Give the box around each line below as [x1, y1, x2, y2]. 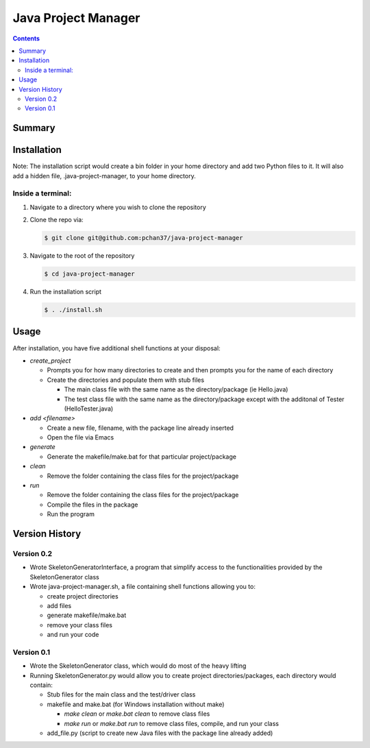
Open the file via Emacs [47, 433, 114, 442]
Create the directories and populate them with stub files [47, 376, 205, 384]
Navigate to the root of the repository [29, 252, 135, 260]
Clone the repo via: [29, 216, 84, 224]
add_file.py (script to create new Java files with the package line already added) [47, 729, 273, 737]
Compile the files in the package [47, 500, 138, 509]
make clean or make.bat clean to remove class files [64, 710, 210, 718]
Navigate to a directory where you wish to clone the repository [29, 203, 207, 211]
